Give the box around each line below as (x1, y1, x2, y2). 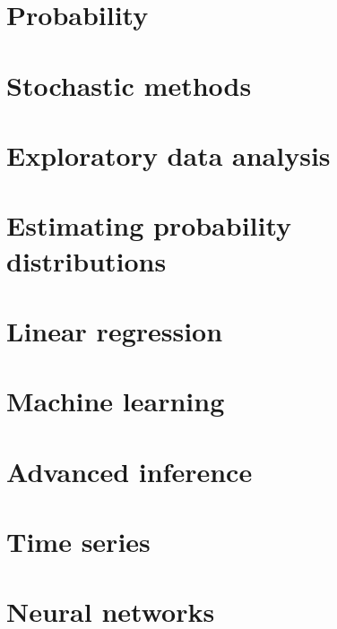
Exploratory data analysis (6, 136, 331, 173)
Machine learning (6, 383, 225, 419)
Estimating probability (6, 207, 292, 244)
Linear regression (6, 312, 223, 349)
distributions (6, 242, 167, 279)
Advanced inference (6, 452, 253, 489)
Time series (6, 523, 151, 559)
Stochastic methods (6, 66, 252, 103)
